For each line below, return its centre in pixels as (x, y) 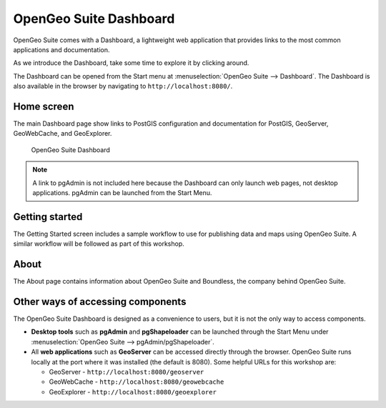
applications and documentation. (61, 49)
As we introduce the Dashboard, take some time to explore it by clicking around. (131, 63)
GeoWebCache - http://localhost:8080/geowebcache (137, 382)
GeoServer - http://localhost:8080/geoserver (127, 372)
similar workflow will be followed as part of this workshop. (99, 244)
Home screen (44, 106)
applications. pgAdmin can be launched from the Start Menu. (122, 192)
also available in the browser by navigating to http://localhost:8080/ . (123, 86)
